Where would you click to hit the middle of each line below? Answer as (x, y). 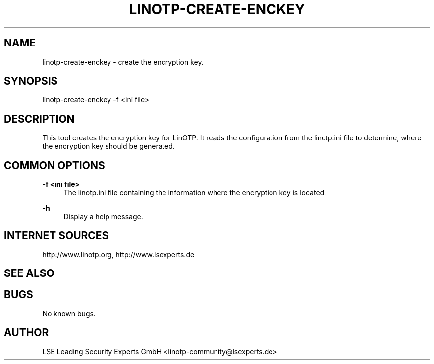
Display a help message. (103, 217)
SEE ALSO (29, 273)
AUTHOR (27, 332)
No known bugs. (69, 314)
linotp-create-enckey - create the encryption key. (123, 62)
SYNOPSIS (31, 81)
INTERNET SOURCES (56, 235)
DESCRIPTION (39, 119)
